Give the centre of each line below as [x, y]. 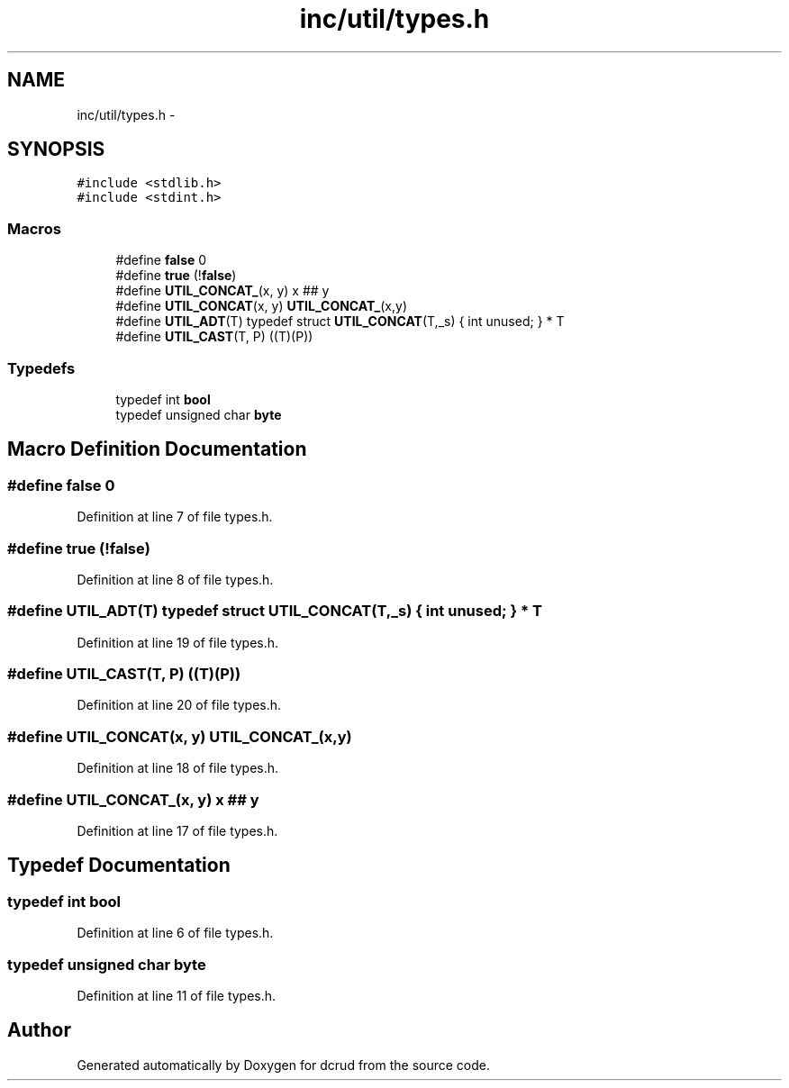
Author [39, 1030]
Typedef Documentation [119, 866]
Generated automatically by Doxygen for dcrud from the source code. [284, 1065]
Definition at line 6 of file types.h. [175, 933]
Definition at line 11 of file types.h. [177, 995]
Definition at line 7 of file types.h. [175, 517]
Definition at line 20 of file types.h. [179, 705]
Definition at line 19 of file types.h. [178, 642]
